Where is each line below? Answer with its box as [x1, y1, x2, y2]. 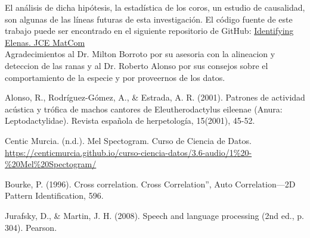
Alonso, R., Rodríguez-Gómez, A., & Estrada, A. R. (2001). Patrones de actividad [5, 91, 305, 104]
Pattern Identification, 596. [5, 189, 104, 202]
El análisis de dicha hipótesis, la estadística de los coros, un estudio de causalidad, [5, 1, 305, 13]
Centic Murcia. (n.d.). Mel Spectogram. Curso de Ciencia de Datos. [5, 134, 252, 146]
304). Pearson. [5, 221, 57, 233]
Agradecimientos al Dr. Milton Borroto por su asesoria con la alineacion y [5, 48, 275, 60]
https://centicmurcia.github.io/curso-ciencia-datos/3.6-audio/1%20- [5, 146, 252, 158]
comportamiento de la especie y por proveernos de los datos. [5, 71, 225, 83]
